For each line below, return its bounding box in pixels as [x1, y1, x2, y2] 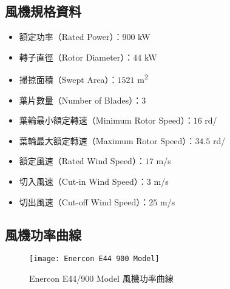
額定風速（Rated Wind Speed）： [19, 154, 145, 167]
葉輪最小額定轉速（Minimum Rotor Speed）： [19, 114, 194, 127]
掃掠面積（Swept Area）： [19, 73, 118, 86]
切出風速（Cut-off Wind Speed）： [19, 195, 149, 208]
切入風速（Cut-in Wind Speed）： [19, 175, 147, 188]
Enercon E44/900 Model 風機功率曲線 [29, 272, 174, 285]
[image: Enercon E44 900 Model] [29, 254, 160, 264]
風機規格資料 [5, 2, 81, 21]
